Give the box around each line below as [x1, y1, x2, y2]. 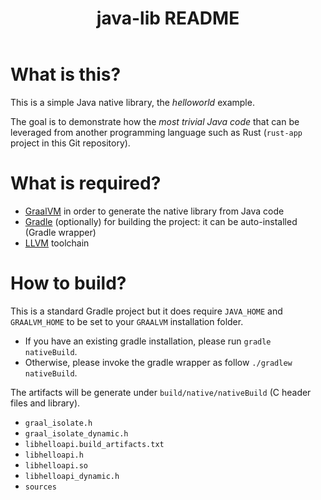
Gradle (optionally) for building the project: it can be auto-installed [24, 215, 298, 227]
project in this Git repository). [10, 137, 131, 149]
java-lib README [96, 7, 240, 30]
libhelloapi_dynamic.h [24, 471, 120, 481]
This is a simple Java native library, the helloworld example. [10, 96, 255, 108]
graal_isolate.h [24, 418, 93, 428]
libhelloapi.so [24, 460, 89, 471]
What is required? [10, 172, 162, 195]
